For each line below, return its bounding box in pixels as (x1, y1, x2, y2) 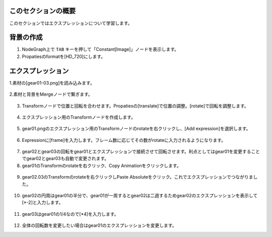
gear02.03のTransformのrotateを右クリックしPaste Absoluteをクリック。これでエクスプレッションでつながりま (22, 174, 254, 180)
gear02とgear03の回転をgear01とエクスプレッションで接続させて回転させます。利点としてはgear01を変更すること (22, 148, 260, 154)
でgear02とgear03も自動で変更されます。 (22, 155, 109, 162)
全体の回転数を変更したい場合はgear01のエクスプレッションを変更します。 (22, 222, 177, 228)
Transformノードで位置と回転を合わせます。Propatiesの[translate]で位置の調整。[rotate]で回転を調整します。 (22, 103, 249, 109)
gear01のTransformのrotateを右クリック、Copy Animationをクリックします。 (22, 163, 181, 169)
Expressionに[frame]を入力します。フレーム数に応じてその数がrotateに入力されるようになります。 (22, 137, 226, 143)
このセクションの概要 (9, 7, 76, 15)
